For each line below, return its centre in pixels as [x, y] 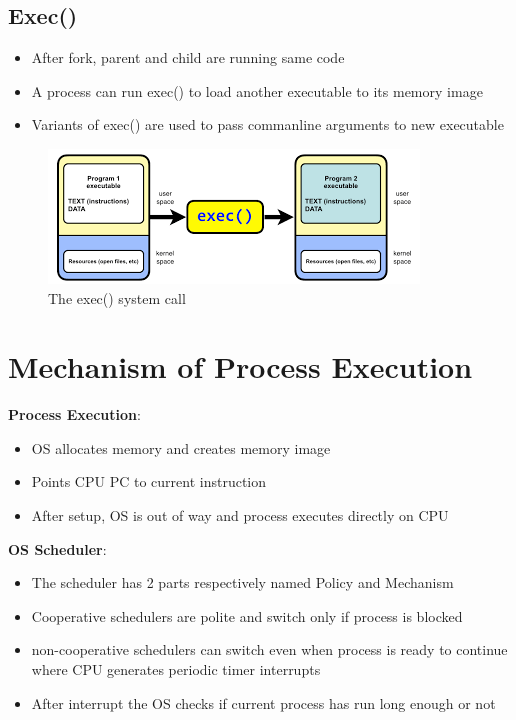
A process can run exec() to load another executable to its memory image [257, 90]
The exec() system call [117, 297]
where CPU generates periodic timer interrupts [176, 669]
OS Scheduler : [57, 548]
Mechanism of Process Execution [240, 366]
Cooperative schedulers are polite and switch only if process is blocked [247, 615]
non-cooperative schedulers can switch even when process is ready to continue [269, 649]
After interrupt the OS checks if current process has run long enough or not [263, 702]
